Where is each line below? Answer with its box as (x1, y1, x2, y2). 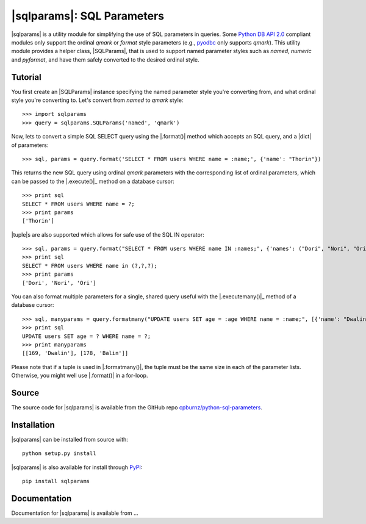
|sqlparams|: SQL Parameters (11, 9, 165, 23)
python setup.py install (22, 450, 96, 457)
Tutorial (11, 72, 42, 82)
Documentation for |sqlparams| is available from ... (11, 509, 138, 517)
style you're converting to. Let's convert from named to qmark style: (11, 96, 184, 104)
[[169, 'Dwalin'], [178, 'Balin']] (22, 350, 129, 357)
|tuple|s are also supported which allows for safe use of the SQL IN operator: (11, 231, 204, 238)
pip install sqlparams (22, 478, 90, 485)
